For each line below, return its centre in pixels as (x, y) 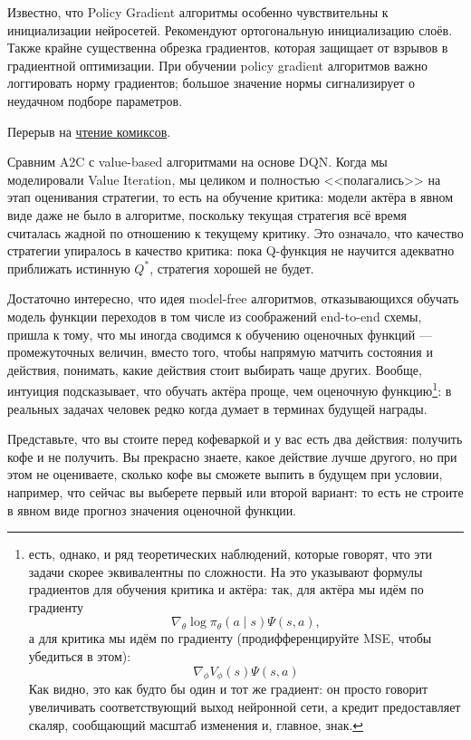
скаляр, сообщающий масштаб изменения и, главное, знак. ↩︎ (196, 724)
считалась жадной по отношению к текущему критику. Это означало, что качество (235, 232)
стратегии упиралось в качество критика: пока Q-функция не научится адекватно (231, 250)
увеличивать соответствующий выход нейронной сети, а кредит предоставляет (245, 707)
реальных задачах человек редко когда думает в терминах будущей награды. (217, 408)
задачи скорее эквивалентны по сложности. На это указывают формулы (226, 571)
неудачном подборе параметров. (95, 100)
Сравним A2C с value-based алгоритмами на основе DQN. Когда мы (197, 162)
